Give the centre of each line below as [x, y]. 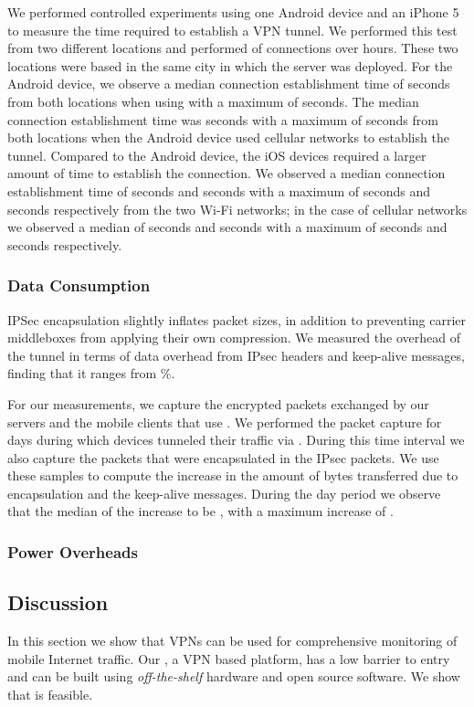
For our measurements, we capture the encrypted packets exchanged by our [218, 403]
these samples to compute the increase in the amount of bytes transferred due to [233, 475]
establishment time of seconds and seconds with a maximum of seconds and [219, 190]
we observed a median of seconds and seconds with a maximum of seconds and [227, 227]
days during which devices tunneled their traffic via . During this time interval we [236, 440]
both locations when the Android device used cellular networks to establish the [228, 137]
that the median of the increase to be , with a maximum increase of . [200, 511]
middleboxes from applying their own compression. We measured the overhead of [234, 338]
